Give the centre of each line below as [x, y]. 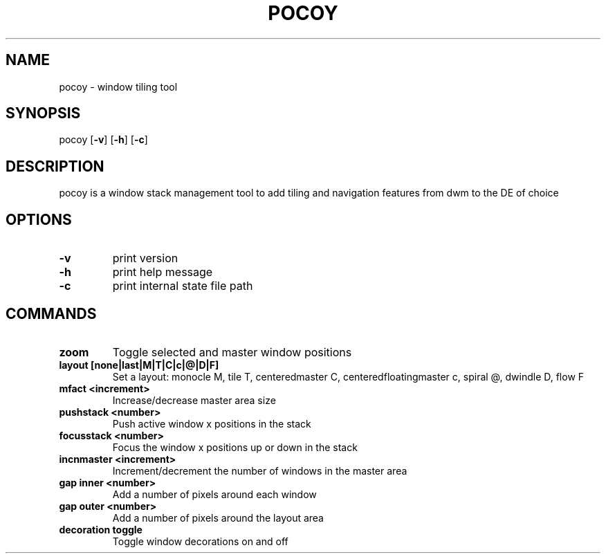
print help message [163, 272]
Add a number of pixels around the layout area [218, 517]
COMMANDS [51, 313]
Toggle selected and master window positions [232, 352]
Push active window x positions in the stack [212, 423]
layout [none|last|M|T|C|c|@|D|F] [139, 365]
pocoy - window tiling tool [118, 86]
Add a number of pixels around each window [214, 494]
